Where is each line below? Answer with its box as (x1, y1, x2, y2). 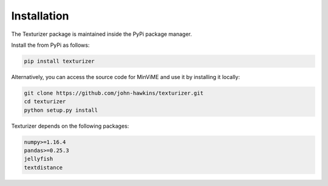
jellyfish (24, 156, 53, 162)
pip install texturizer (24, 58, 95, 64)
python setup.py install (24, 106, 98, 114)
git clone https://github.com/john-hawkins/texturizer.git (24, 89, 203, 97)
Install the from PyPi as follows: (11, 41, 90, 49)
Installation (11, 9, 69, 22)
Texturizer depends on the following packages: (11, 122, 129, 129)
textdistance (24, 164, 63, 171)
